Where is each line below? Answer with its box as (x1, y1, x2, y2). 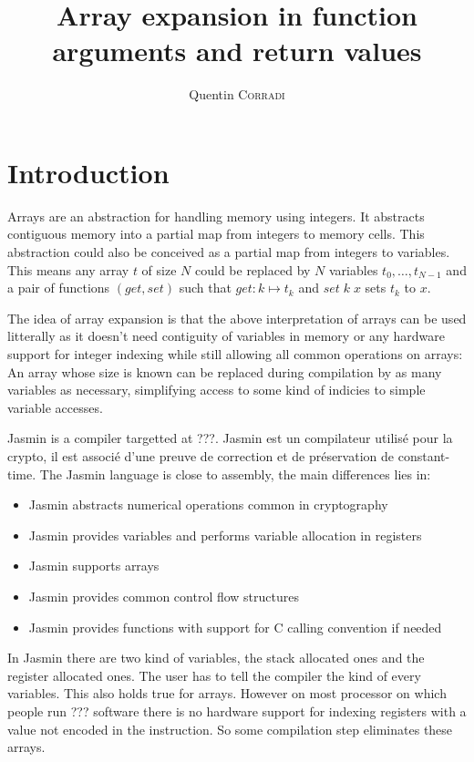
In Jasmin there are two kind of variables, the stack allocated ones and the (7, 648, 425, 667)
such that (179, 278, 232, 297)
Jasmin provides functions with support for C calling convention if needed (28, 617, 442, 636)
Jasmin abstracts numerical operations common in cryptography (28, 495, 388, 514)
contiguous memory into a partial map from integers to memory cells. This (7, 224, 425, 243)
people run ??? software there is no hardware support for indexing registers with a (7, 701, 467, 720)
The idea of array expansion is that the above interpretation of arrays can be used (7, 308, 467, 327)
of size (141, 260, 177, 279)
